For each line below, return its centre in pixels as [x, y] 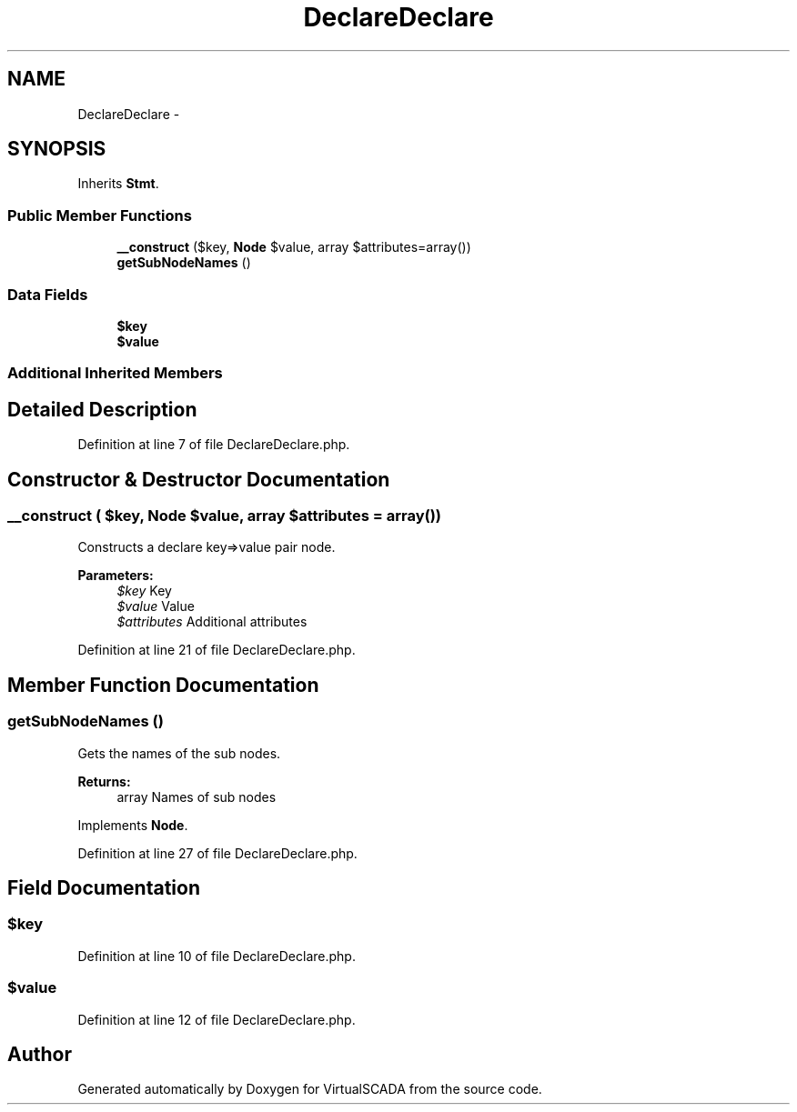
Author [40, 1054]
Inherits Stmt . [118, 184]
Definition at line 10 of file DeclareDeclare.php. [217, 956]
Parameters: [116, 576]
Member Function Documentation [163, 685]
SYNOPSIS [57, 149]
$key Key [144, 591]
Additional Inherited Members [115, 373]
